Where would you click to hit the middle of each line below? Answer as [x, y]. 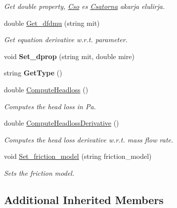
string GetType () [33, 73]
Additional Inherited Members [84, 199]
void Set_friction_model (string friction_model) [78, 156]
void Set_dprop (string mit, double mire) [69, 56]
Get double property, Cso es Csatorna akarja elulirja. [85, 6]
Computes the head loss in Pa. [50, 106]
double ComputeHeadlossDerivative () [62, 123]
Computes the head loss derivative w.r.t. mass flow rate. [89, 139]
